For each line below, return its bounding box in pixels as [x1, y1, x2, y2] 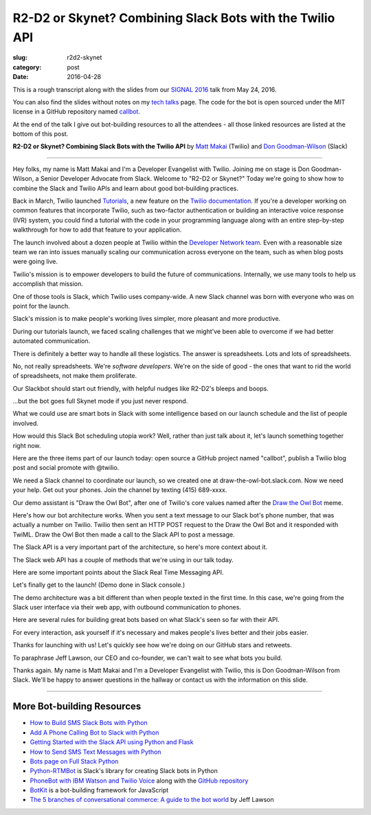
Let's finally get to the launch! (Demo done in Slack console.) [12, 581, 185, 589]
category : [12, 63, 42, 71]
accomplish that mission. [12, 280, 84, 288]
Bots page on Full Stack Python [30, 757, 119, 766]
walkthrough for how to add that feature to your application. [12, 225, 182, 234]
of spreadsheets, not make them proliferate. [12, 372, 137, 380]
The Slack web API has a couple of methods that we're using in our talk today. [12, 555, 234, 563]
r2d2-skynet [67, 54, 102, 62]
